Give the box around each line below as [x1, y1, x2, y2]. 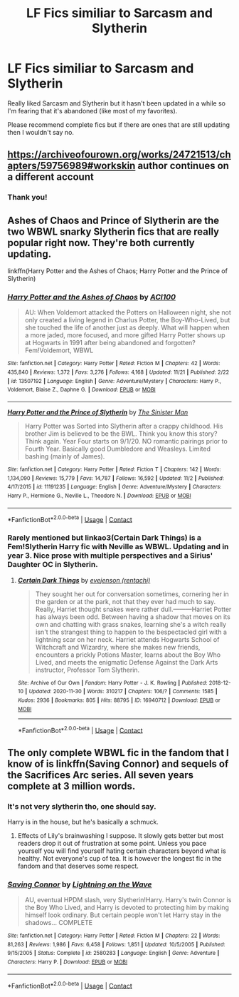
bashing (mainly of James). [24, 451, 105, 461]
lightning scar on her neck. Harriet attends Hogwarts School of [35, 635, 220, 643]
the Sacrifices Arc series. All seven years [7, 769, 194, 781]
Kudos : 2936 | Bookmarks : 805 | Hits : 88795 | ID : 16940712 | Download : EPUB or [17, 697, 221, 704]
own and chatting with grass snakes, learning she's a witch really [35, 620, 226, 628]
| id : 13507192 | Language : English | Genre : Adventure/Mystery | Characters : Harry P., [7, 377, 222, 384]
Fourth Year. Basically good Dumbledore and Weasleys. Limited [24, 444, 211, 453]
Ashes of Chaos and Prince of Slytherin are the [7, 214, 220, 226]
